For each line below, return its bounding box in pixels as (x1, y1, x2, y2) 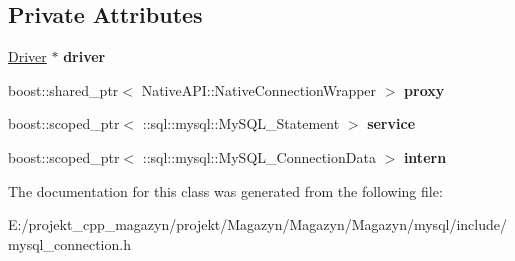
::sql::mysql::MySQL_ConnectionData (142, 146, 376, 167)
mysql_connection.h (8, 233, 131, 254)
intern (403, 146, 447, 167)
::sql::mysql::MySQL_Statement (142, 113, 340, 134)
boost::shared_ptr (8, 79, 119, 100)
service (367, 113, 416, 134)
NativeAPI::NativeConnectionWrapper (141, 79, 377, 100)
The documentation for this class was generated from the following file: (8, 180, 443, 201)
